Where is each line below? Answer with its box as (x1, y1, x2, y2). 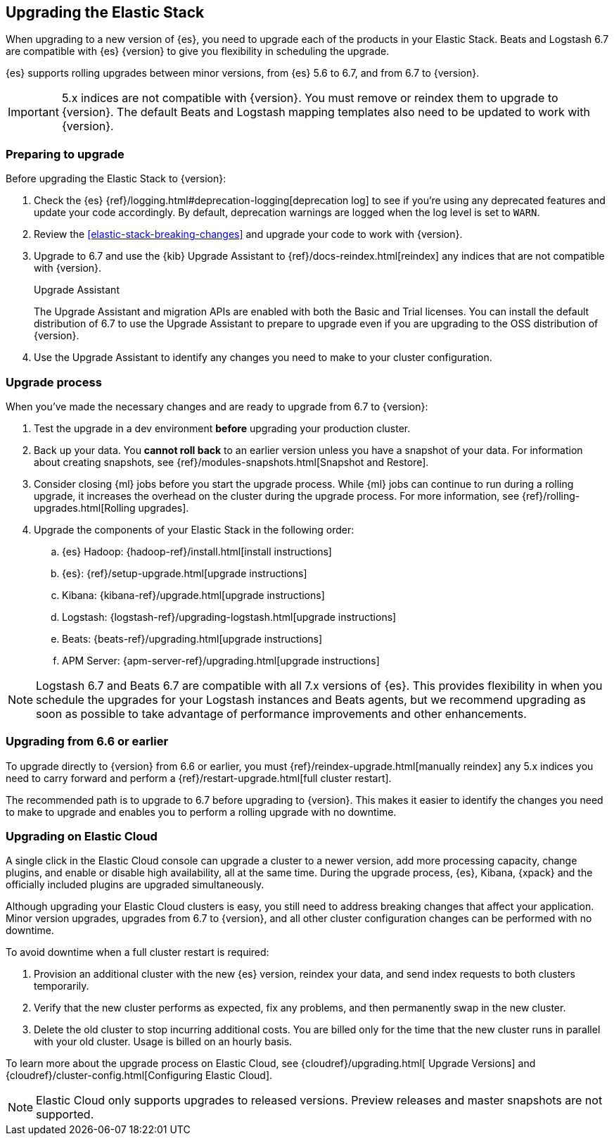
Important (8, 105, 59, 120)
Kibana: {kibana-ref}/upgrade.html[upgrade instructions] (62, 588, 325, 601)
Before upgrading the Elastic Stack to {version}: (6, 172, 226, 185)
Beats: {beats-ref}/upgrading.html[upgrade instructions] (62, 632, 323, 645)
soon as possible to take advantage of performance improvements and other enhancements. (36, 706, 527, 721)
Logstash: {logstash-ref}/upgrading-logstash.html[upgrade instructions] (62, 610, 397, 623)
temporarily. (34, 980, 89, 992)
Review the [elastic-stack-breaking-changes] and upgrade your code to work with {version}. (34, 228, 463, 241)
